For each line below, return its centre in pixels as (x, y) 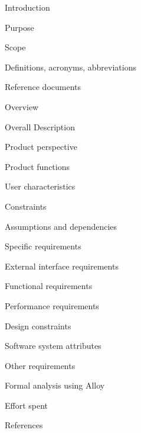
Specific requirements (43, 246)
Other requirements (40, 365)
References (24, 425)
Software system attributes (53, 346)
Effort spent (27, 405)
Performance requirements (52, 305)
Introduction (27, 7)
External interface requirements (62, 266)
